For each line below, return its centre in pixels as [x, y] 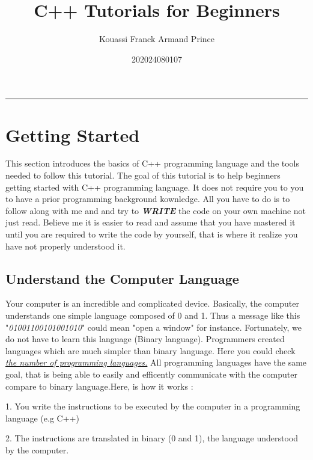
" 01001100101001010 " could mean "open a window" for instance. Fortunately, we [153, 327]
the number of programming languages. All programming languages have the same [156, 362]
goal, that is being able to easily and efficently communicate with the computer [151, 374]
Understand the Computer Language [122, 278]
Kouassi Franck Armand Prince [156, 39]
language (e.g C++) [42, 418]
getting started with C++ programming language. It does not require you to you [155, 187]
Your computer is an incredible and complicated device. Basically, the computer [152, 303]
